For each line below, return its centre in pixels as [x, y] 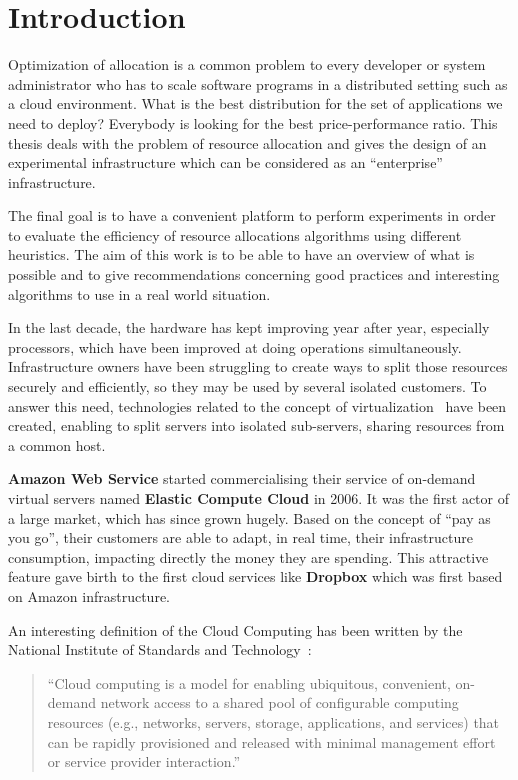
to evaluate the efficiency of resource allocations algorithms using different [235, 234]
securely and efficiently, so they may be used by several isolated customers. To [247, 386]
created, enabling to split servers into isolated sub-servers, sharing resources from [256, 425]
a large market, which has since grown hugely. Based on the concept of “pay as [249, 517]
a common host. [57, 444]
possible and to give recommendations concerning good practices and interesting [254, 274]
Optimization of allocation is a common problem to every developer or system [247, 64]
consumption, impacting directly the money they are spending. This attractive [248, 556]
